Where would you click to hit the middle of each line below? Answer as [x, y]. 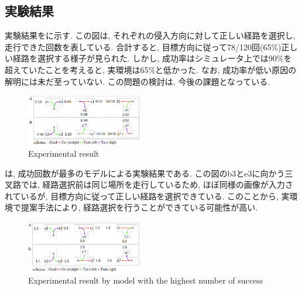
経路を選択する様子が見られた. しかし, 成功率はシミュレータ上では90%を [152, 58]
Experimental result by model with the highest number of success [146, 280]
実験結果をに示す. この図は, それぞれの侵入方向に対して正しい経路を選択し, [150, 35]
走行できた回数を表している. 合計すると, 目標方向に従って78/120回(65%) [143, 46]
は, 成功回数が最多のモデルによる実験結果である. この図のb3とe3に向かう [145, 173]
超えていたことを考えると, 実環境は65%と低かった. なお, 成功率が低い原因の [151, 69]
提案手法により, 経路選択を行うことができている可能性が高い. [139, 207]
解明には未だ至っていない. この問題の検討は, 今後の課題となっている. [138, 81]
